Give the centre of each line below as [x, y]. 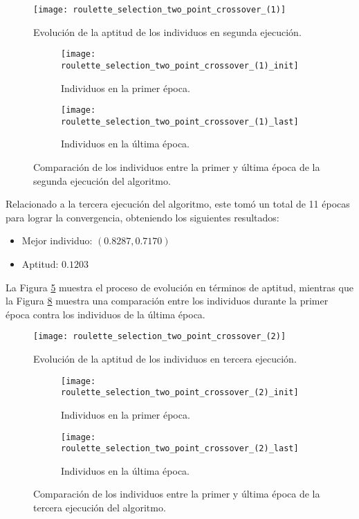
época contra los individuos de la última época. [105, 314]
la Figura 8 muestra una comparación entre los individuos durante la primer [167, 301]
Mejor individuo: [57, 240]
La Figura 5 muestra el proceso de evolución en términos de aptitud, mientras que [179, 287]
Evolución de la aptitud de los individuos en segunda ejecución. [167, 31]
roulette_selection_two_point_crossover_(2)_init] [180, 393]
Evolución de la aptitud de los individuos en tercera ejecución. [165, 359]
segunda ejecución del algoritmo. [102, 180]
